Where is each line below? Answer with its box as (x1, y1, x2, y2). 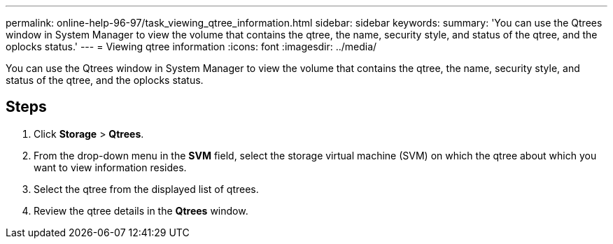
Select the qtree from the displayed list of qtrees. (34, 182, 259, 195)
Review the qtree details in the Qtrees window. (34, 204, 248, 217)
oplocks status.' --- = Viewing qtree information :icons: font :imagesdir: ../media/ (6, 41, 377, 52)
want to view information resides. (34, 161, 187, 173)
